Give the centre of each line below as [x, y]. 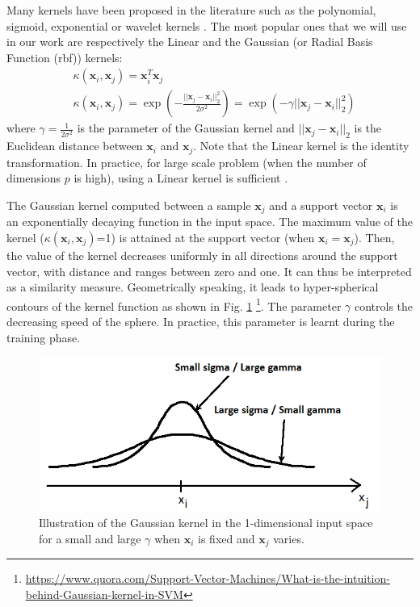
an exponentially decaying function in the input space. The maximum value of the [210, 222]
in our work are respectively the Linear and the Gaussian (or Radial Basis [190, 42]
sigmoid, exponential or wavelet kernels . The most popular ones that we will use [207, 25]
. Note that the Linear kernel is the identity [301, 146]
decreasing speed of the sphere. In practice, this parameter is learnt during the [201, 321]
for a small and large [90, 538]
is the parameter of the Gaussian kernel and [186, 128]
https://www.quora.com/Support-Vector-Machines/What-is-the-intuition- [208, 578]
